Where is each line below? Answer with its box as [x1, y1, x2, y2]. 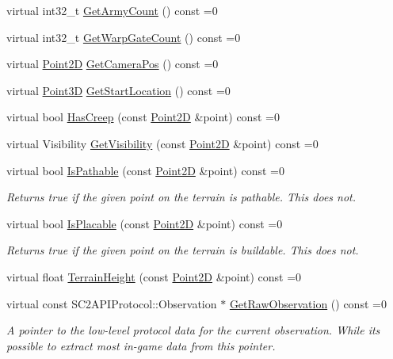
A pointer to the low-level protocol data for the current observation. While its [6, 322, 380, 338]
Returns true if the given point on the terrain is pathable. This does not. [6, 189, 357, 205]
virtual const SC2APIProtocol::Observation [6, 295, 217, 311]
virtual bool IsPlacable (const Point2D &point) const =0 [6, 215, 283, 231]
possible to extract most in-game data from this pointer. [6, 337, 276, 353]
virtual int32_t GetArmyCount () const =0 [6, 2, 218, 18]
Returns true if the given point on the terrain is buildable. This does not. [6, 242, 359, 258]
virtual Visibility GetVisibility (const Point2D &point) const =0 [6, 135, 319, 151]
